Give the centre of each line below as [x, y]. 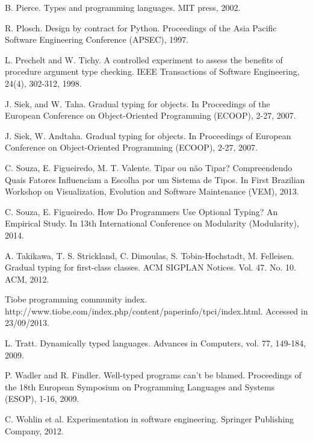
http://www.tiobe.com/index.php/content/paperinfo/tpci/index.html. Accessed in [156, 311]
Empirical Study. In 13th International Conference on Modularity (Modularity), [152, 223]
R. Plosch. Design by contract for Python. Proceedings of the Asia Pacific [141, 27]
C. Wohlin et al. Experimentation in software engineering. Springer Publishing [149, 419]
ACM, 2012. [27, 279]
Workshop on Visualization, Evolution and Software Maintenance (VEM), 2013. [152, 191]
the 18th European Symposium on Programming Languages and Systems [140, 386]
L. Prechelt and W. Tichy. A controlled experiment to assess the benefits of [144, 59]
